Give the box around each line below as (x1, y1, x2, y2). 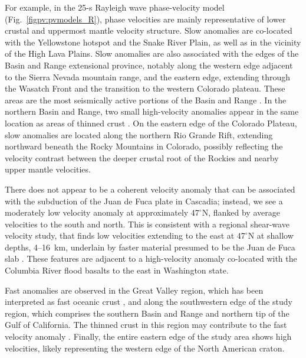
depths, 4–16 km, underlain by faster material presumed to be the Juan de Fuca (5, 240, 295, 253)
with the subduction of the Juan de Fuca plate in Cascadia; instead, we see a (5, 194, 283, 207)
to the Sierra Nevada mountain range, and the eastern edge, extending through (5, 70, 291, 83)
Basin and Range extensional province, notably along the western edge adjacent (5, 58, 293, 71)
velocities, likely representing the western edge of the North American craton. (5, 341, 285, 354)
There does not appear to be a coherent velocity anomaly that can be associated (5, 183, 295, 195)
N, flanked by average (202, 206, 280, 219)
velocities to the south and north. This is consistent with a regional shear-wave (5, 217, 289, 230)
